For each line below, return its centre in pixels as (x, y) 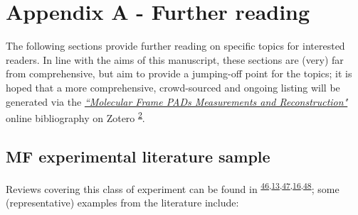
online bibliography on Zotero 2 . (75, 117)
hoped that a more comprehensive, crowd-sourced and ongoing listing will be (173, 87)
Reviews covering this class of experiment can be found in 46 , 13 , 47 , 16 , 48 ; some (173, 187)
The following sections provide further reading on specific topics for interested (175, 46)
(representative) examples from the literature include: (122, 202)
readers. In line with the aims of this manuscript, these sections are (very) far (175, 59)
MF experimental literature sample (138, 156)
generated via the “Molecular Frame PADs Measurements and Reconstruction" (177, 101)
